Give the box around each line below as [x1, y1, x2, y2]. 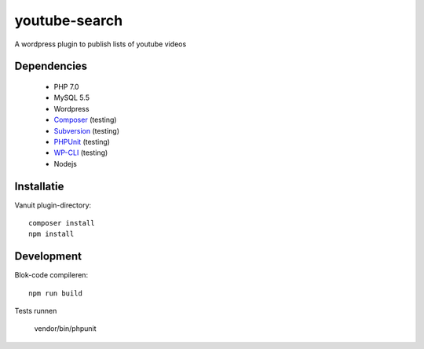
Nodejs [53, 159, 78, 168]
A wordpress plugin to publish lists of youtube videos [14, 39, 187, 49]
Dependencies [14, 60, 88, 73]
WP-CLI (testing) [53, 148, 108, 157]
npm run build [28, 288, 82, 298]
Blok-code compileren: [14, 270, 89, 280]
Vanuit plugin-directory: [14, 200, 92, 210]
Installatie [14, 179, 64, 193]
